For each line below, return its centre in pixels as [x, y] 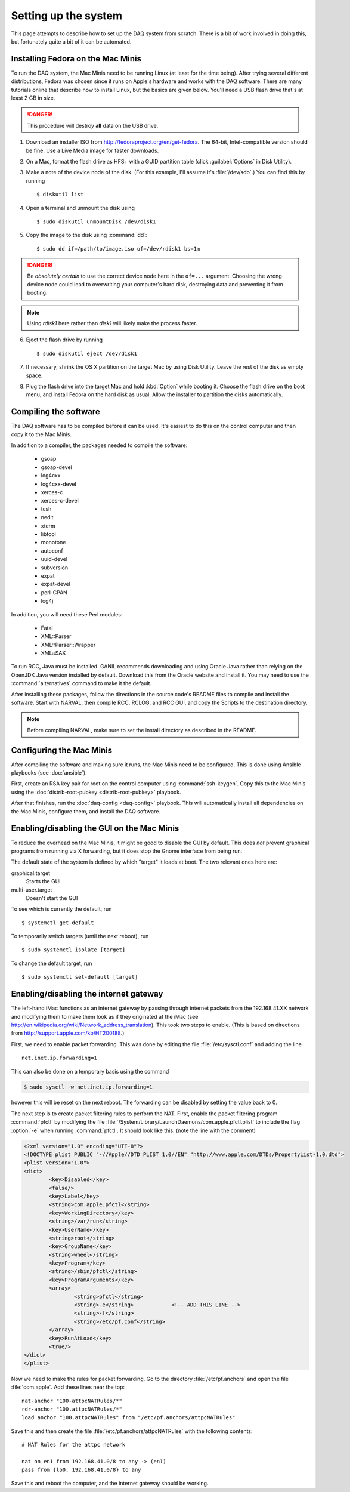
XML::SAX [53, 653]
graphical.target [31, 873]
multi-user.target [32, 890]
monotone [53, 542]
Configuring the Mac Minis [62, 750]
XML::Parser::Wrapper [68, 645]
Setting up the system [66, 16]
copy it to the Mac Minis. [41, 434]
